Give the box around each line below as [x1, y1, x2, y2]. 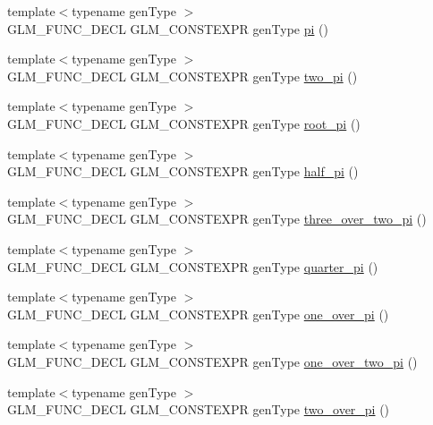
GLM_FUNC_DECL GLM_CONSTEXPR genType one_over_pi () [7, 304, 389, 323]
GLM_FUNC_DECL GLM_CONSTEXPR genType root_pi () [7, 114, 361, 132]
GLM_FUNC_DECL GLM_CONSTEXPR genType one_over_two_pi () [7, 352, 418, 370]
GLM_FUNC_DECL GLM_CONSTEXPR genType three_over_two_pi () [7, 209, 427, 228]
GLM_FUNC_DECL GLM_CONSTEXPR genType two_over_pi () [7, 400, 390, 419]
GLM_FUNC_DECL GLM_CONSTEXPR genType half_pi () [7, 162, 359, 181]
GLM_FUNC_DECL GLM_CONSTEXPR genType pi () [7, 19, 328, 38]
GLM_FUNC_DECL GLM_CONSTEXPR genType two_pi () [7, 66, 358, 85]
